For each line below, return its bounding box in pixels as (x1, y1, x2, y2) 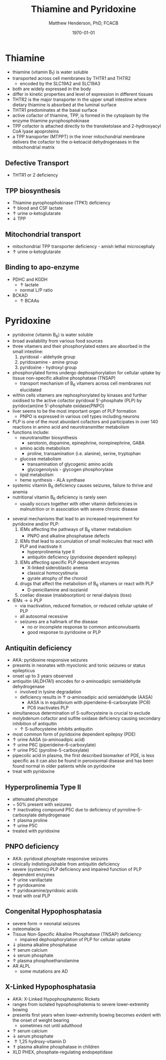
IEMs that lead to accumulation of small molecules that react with (19, 538, 154, 544)
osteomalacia (12, 926, 40, 932)
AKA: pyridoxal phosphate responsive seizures (12, 855, 108, 861)
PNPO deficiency (5, 842, 59, 851)
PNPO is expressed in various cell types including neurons (19, 413, 140, 420)
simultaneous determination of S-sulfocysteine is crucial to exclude (12, 710, 151, 716)
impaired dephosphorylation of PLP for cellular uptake (19, 936, 131, 942)
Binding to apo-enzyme (5, 263, 80, 271)
